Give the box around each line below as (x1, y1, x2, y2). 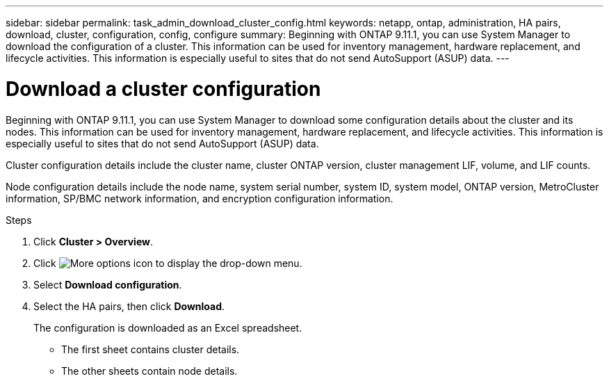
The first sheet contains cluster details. (61, 343, 240, 355)
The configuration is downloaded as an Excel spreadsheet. (33, 321, 302, 334)
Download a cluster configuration (6, 76, 321, 101)
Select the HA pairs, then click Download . (33, 300, 225, 312)
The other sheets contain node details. (61, 364, 238, 377)
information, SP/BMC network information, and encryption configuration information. (6, 192, 393, 204)
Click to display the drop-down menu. (33, 257, 302, 269)
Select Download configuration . (33, 278, 182, 291)
